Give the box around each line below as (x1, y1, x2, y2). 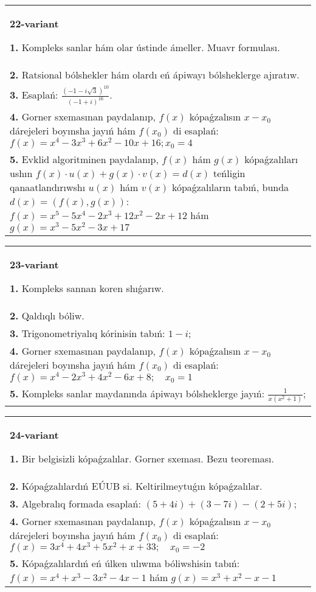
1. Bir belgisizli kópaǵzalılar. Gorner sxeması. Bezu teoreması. (10, 451, 274, 465)
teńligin (213, 166, 246, 181)
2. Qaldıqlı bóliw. (10, 308, 84, 322)
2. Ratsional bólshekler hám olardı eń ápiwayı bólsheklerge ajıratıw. (10, 68, 300, 82)
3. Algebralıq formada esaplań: (10, 496, 141, 510)
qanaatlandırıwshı (10, 180, 86, 195)
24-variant (10, 427, 59, 442)
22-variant (10, 16, 59, 30)
